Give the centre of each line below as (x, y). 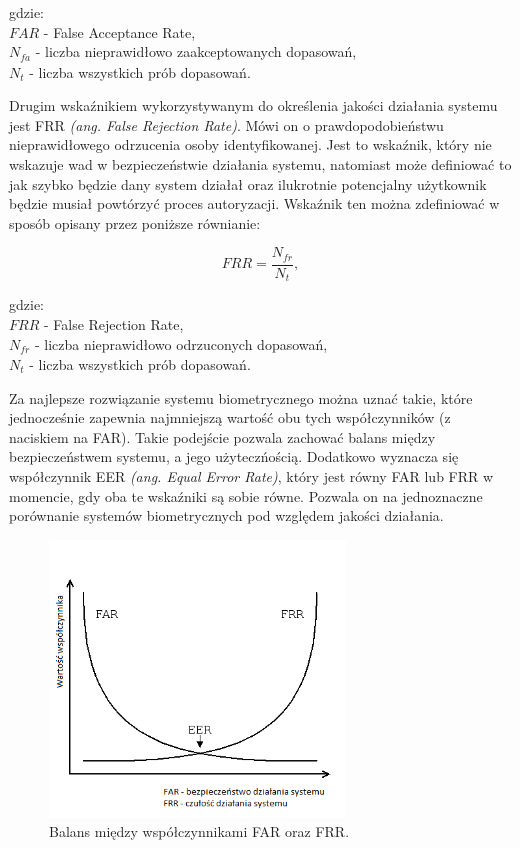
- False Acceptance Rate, (119, 31)
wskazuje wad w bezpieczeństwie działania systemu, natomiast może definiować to (260, 164)
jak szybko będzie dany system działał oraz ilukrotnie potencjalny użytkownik (248, 183)
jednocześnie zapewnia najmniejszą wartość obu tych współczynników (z (230, 417)
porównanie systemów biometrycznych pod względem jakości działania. (226, 515)
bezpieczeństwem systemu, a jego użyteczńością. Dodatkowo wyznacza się (234, 456)
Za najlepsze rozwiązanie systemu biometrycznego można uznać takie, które (241, 397)
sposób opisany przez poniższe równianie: (135, 222)
